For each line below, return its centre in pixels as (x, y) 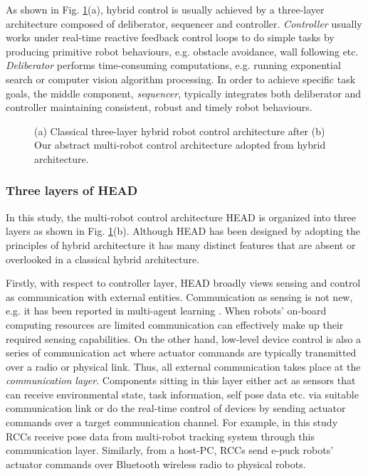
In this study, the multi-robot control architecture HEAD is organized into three (181, 217)
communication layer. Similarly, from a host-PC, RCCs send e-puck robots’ (170, 450)
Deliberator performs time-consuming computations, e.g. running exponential (173, 65)
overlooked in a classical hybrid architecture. (103, 259)
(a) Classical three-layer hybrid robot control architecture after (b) (180, 131)
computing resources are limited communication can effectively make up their (175, 324)
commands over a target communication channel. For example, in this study (172, 422)
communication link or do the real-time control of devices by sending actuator (176, 408)
